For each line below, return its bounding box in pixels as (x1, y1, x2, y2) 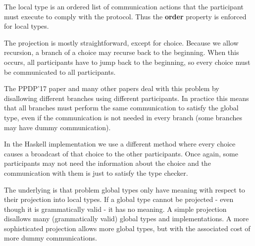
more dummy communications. (4, 233, 97, 243)
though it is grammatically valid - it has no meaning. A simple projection (4, 203, 227, 214)
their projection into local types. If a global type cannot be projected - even (4, 194, 234, 204)
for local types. (4, 21, 49, 31)
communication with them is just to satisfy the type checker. (4, 167, 188, 178)
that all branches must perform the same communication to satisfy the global (4, 102, 239, 113)
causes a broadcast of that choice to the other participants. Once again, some (4, 148, 238, 158)
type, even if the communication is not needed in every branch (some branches (4, 112, 242, 122)
